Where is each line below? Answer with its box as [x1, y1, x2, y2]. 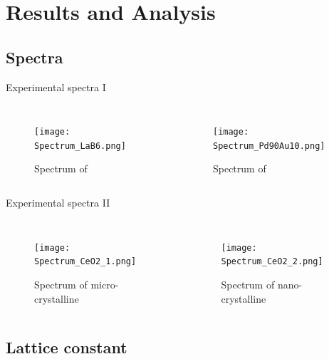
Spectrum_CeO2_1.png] [34, 256, 137, 267]
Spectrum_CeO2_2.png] [221, 256, 323, 267]
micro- [90, 276, 119, 291]
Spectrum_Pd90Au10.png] [212, 140, 325, 151]
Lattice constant [6, 335, 127, 358]
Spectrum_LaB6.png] [34, 140, 126, 151]
